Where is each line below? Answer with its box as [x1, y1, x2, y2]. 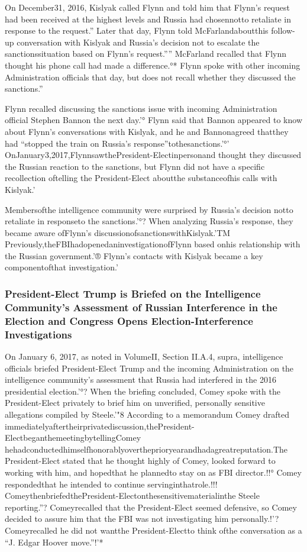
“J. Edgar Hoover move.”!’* [5, 535, 104, 548]
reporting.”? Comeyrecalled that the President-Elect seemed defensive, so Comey [5, 501, 297, 513]
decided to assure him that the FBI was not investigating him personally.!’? [5, 512, 279, 525]
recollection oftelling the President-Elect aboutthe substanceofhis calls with [5, 172, 277, 184]
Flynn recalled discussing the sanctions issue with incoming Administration [5, 102, 277, 114]
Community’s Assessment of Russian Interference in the [5, 299, 277, 314]
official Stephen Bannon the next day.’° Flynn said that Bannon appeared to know [5, 114, 303, 126]
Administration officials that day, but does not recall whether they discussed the [5, 70, 296, 83]
